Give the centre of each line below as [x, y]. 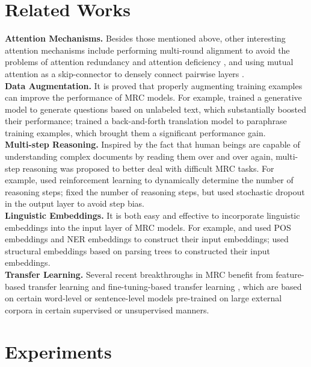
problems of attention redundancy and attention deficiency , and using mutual [149, 62]
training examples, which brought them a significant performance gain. [135, 132]
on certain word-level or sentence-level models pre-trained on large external [143, 298]
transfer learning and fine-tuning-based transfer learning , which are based [165, 286]
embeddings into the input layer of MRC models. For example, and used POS [148, 227]
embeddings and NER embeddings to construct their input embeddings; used [147, 239]
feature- [290, 274]
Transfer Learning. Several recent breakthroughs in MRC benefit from [139, 274]
